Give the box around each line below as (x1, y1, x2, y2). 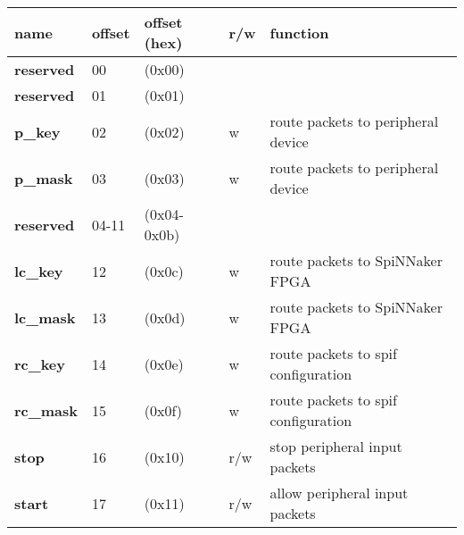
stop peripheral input (269, 436, 402, 456)
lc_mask (14, 306, 76, 328)
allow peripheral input (269, 482, 409, 503)
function (269, 21, 329, 43)
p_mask (14, 167, 73, 188)
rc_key (14, 353, 66, 374)
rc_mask (14, 399, 78, 421)
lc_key (14, 260, 63, 281)
